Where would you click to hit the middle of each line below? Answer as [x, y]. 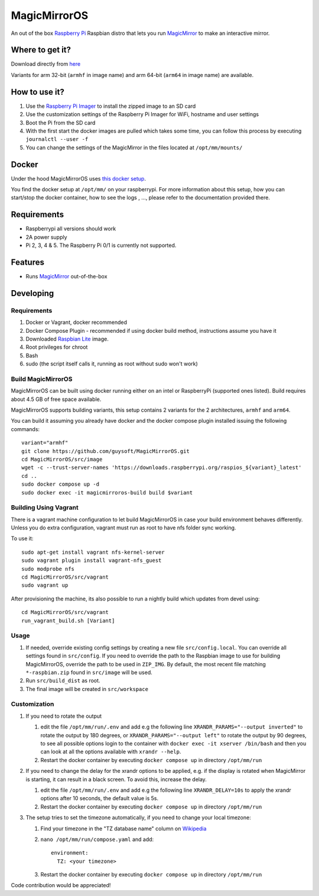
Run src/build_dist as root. [63, 680]
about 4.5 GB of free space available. [56, 399]
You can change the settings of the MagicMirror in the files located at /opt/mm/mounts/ [134, 147]
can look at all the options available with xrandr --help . [111, 752]
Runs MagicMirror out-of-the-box [66, 276]
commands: [25, 429]
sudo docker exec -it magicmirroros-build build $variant [107, 492]
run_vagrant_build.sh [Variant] [68, 621]
